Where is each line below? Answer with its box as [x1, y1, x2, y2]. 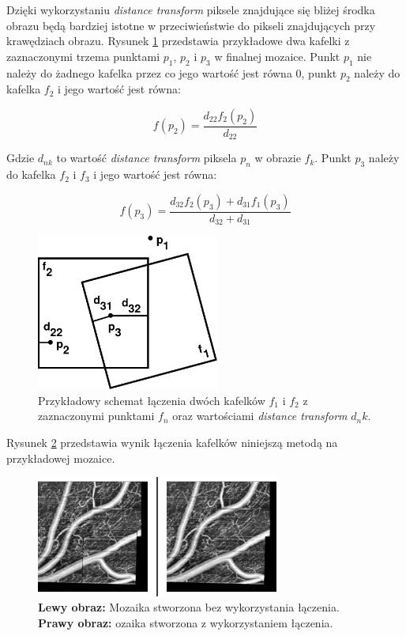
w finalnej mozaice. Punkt [214, 47, 340, 64]
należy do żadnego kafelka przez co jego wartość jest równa [6, 64, 292, 81]
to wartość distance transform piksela [56, 150, 237, 166]
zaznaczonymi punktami [38, 407, 155, 424]
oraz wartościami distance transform [172, 407, 348, 424]
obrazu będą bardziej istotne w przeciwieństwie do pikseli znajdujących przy [6, 17, 376, 33]
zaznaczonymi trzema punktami [6, 47, 160, 64]
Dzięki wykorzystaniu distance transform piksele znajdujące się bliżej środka [6, 2, 375, 17]
